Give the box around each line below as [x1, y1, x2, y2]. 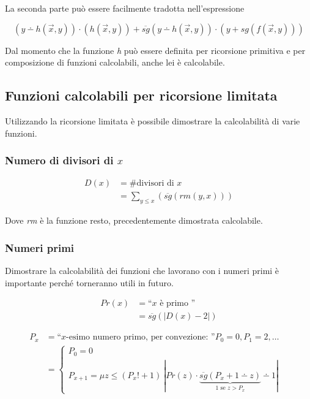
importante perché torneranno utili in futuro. [5, 276, 174, 289]
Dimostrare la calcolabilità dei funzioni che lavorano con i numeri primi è [5, 264, 279, 277]
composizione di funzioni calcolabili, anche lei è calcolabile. [5, 56, 225, 69]
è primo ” [160, 299, 196, 308]
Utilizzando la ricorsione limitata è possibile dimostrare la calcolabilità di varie [5, 114, 300, 127]
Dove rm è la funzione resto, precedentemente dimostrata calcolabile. [5, 214, 263, 227]
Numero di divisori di [5, 153, 114, 168]
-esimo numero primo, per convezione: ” [66, 333, 215, 342]
